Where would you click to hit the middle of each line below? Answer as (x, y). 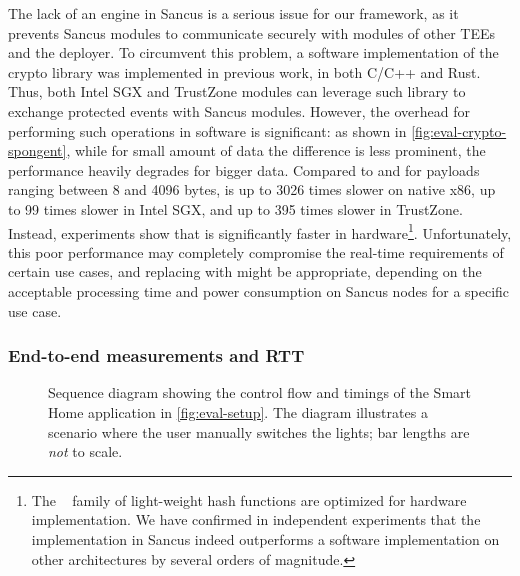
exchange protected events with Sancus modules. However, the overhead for (239, 110)
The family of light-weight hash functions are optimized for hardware (249, 499)
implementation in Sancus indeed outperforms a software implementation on (265, 538)
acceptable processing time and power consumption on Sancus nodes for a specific (259, 290)
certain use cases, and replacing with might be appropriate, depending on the (245, 271)
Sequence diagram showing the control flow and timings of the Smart (259, 392)
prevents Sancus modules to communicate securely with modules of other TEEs (252, 32)
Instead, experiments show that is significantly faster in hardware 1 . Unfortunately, (260, 231)
